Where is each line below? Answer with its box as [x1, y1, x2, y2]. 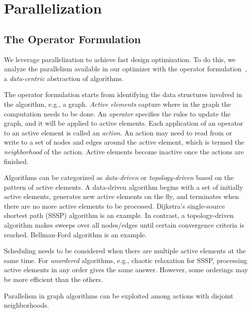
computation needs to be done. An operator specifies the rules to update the [4, 108, 231, 118]
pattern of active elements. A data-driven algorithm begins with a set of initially [4, 181, 243, 192]
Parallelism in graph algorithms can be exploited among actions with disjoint [4, 290, 234, 300]
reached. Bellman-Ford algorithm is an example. [4, 229, 147, 239]
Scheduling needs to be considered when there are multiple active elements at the [4, 246, 246, 256]
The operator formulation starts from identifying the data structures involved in [4, 89, 242, 99]
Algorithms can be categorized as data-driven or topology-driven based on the [4, 172, 234, 182]
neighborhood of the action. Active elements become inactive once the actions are [4, 146, 244, 156]
